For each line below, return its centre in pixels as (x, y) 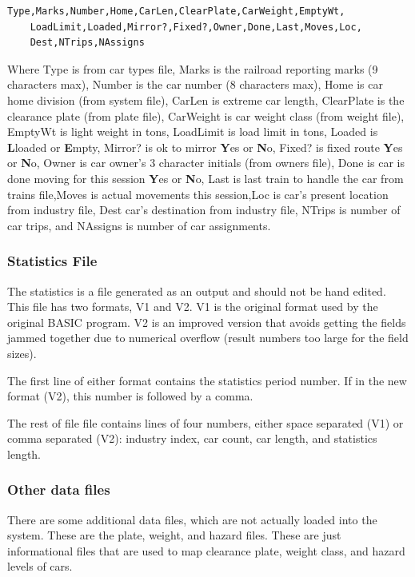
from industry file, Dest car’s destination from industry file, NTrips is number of (204, 210)
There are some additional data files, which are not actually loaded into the (192, 519)
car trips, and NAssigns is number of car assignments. (139, 225)
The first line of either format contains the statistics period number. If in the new (207, 380)
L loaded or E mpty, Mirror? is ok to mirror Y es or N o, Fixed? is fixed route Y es (205, 147)
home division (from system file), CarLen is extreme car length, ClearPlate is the (206, 99)
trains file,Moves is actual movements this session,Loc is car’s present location (198, 194)
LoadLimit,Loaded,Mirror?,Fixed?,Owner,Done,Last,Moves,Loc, (196, 27)
